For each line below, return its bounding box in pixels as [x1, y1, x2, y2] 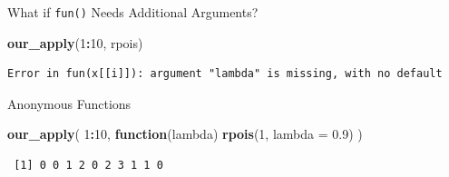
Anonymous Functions [7, 93, 132, 113]
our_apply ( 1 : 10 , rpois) [7, 33, 143, 52]
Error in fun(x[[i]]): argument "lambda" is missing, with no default [7, 67, 443, 81]
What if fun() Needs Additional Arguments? [7, 3, 259, 21]
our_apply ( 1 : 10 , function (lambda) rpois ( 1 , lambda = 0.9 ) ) [7, 124, 363, 143]
